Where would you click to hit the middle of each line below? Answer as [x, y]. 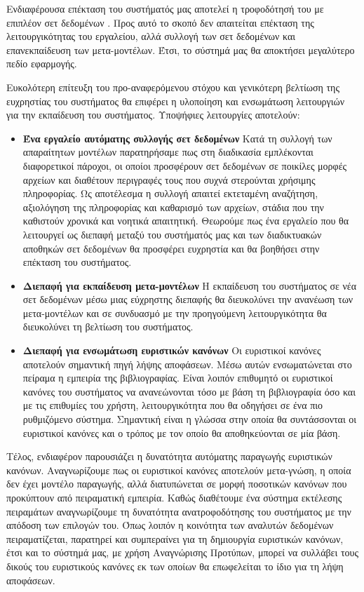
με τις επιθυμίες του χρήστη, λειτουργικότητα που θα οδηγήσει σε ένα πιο [173, 405]
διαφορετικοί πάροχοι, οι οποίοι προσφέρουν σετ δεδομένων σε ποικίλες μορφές [185, 165]
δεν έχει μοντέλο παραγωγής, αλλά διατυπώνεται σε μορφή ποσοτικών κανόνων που [177, 484]
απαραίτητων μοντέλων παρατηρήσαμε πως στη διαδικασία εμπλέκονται [168, 152]
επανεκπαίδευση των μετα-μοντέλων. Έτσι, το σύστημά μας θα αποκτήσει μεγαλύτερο [181, 49]
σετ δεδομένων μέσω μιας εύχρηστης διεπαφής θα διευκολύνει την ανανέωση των [188, 299]
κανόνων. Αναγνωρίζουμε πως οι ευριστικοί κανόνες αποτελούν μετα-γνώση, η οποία [179, 470]
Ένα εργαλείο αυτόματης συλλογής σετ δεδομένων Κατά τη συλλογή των [177, 138]
